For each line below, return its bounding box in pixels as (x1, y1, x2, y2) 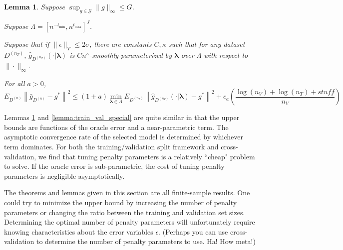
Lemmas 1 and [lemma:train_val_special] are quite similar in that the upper (4, 112, 240, 123)
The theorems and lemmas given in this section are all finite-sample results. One (4, 187, 250, 198)
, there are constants (89, 39, 152, 49)
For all (4, 78, 25, 88)
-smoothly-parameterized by (89, 50, 172, 60)
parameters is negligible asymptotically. (4, 170, 125, 181)
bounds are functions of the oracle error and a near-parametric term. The (4, 122, 229, 132)
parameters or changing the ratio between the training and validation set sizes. (4, 207, 245, 217)
